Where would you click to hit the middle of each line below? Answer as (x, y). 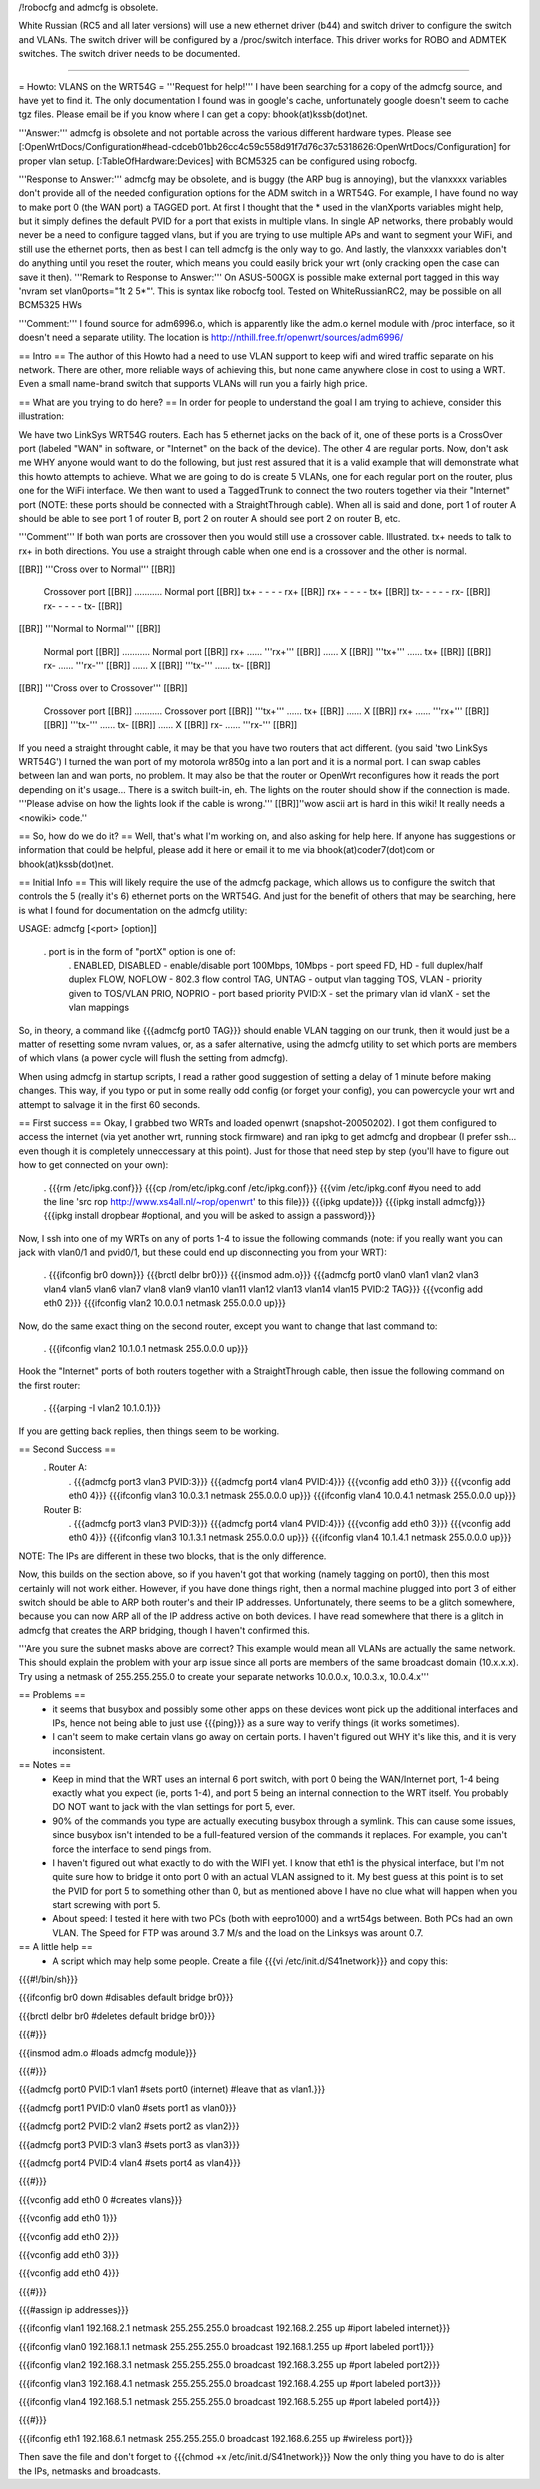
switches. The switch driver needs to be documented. (129, 54)
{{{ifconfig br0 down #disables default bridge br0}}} (126, 1997)
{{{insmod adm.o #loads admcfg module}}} (107, 2052)
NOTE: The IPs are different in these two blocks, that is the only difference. (172, 1556)
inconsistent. (78, 1751)
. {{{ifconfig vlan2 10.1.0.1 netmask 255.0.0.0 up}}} (146, 1349)
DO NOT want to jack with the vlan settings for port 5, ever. (173, 1807)
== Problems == (52, 1695)
